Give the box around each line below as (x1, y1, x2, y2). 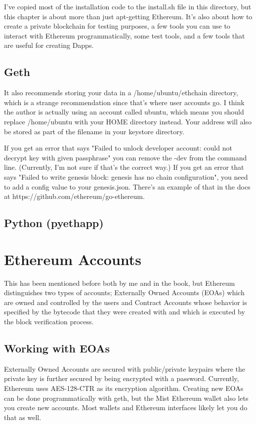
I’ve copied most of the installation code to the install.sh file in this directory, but (4, 1, 252, 11)
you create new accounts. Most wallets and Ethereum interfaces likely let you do (4, 402, 248, 413)
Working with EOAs (4, 340, 110, 355)
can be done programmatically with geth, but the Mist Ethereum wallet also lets (4, 392, 249, 403)
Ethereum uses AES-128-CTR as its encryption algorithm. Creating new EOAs (4, 383, 244, 393)
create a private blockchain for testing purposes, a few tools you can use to (4, 21, 230, 31)
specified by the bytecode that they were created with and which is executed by (4, 307, 245, 317)
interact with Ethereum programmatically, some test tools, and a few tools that (4, 30, 245, 40)
